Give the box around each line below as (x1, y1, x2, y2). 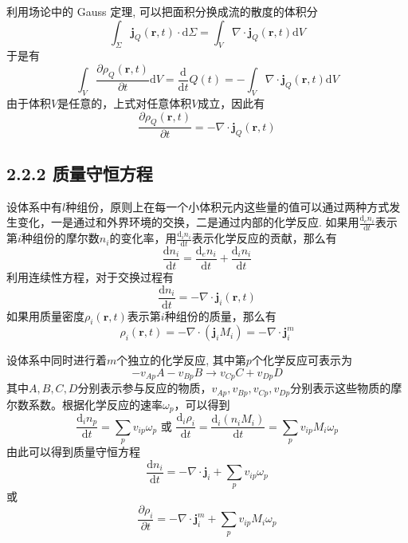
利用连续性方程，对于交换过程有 (6, 268, 174, 285)
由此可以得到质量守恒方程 (6, 443, 140, 459)
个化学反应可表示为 (251, 352, 352, 368)
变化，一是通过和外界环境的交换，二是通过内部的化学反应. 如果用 (17, 214, 359, 230)
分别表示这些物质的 (290, 380, 391, 396)
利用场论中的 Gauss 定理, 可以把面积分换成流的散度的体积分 (6, 3, 318, 19)
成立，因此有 (198, 95, 265, 112)
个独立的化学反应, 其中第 (116, 352, 246, 368)
